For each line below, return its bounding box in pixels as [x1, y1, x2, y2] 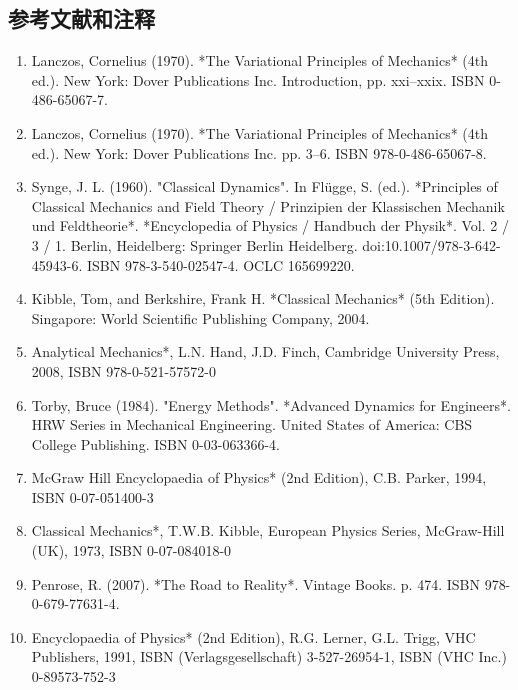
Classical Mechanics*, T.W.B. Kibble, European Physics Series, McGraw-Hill [31, 520, 505, 541]
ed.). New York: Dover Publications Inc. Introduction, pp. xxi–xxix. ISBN [31, 69, 485, 90]
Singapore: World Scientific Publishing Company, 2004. [31, 307, 370, 328]
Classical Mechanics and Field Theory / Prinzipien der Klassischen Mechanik [31, 195, 505, 216]
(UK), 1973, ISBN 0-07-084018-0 [31, 540, 232, 561]
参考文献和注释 [8, 3, 155, 34]
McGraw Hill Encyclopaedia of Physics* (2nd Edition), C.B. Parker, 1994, [31, 467, 487, 488]
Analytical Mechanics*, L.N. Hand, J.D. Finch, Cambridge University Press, [31, 341, 500, 362]
